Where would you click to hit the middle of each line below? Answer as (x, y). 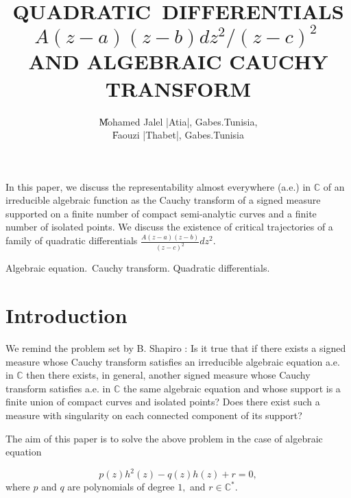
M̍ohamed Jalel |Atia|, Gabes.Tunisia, (178, 121)
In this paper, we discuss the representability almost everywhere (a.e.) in (158, 186)
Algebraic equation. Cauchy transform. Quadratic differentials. (138, 268)
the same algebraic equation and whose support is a (232, 388)
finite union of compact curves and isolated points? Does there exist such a (163, 402)
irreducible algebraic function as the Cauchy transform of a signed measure (163, 200)
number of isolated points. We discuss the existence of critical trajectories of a (169, 227)
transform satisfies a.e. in (58, 388)
